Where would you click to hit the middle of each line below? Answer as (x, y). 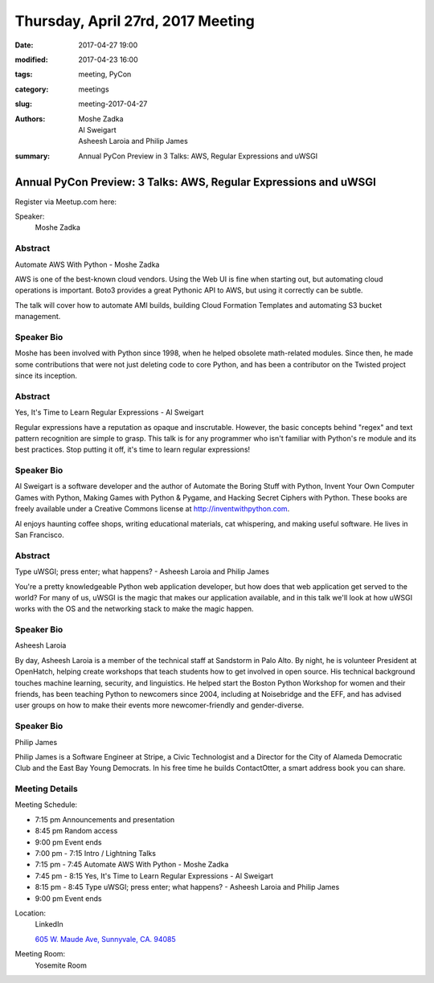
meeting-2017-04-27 (113, 104)
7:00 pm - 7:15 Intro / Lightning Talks (96, 854)
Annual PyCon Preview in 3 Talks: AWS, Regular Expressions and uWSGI (198, 156)
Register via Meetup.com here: (66, 202)
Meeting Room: (40, 954)
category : (32, 89)
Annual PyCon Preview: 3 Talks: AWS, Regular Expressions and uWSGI (196, 182)
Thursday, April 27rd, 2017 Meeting (135, 21)
